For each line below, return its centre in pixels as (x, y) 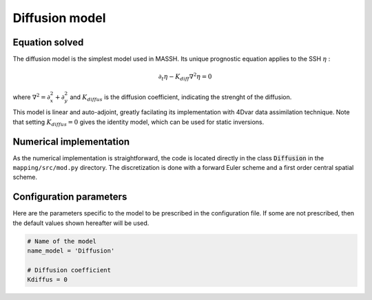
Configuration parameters (70, 197)
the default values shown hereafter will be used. (81, 223)
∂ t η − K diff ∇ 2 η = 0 (185, 77)
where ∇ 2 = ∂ (32, 96)
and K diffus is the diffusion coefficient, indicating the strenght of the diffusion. (181, 98)
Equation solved (48, 42)
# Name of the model (62, 241)
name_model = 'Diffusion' (71, 251)
